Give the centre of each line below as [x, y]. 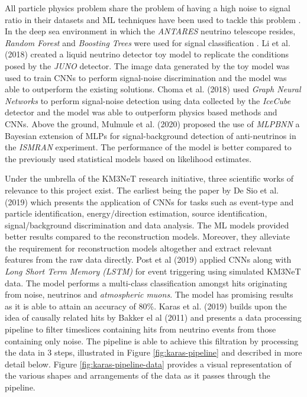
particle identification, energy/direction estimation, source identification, [136, 213]
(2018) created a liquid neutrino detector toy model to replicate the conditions [147, 54]
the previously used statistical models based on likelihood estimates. [128, 158]
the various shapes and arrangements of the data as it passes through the [138, 375]
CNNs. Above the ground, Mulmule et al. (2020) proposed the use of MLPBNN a [152, 123]
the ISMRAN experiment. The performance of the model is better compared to [148, 147]
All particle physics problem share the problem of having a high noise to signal [148, 8]
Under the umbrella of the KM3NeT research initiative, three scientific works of [149, 178]
